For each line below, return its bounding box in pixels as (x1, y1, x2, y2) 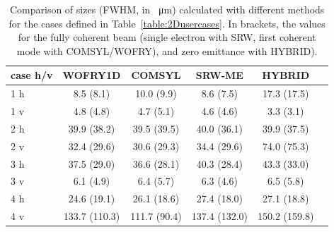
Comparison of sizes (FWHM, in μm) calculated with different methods (9, 2, 325, 16)
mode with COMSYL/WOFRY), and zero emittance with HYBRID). (16, 43, 318, 58)
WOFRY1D (62, 68, 121, 83)
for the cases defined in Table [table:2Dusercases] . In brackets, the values (8, 16, 326, 30)
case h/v (11, 68, 53, 83)
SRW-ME (195, 68, 243, 83)
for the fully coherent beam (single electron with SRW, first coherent (18, 30, 316, 44)
